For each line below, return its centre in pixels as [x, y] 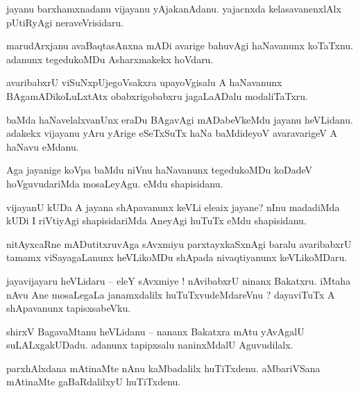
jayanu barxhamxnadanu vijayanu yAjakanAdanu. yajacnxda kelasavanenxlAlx [174, 8]
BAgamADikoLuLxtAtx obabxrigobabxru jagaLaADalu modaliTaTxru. [157, 95]
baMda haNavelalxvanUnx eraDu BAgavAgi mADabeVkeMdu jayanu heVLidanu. [180, 119]
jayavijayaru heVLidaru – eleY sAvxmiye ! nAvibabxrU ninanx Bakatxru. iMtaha [179, 280]
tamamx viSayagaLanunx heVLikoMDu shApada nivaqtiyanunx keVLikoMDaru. [177, 257]
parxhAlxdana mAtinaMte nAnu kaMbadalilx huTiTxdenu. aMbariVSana [163, 368]
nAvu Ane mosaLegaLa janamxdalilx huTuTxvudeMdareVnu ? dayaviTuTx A [171, 294]
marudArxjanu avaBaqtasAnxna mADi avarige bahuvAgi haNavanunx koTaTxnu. [180, 45]
